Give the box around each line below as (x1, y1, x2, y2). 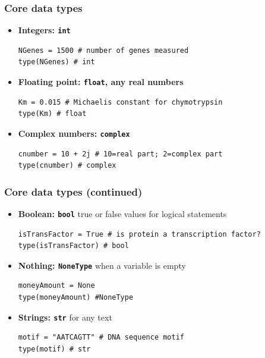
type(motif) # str (18, 344, 91, 353)
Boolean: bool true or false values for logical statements (18, 207, 227, 219)
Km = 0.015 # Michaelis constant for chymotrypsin (18, 98, 223, 106)
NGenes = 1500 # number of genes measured (18, 46, 189, 55)
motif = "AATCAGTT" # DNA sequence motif (18, 333, 184, 342)
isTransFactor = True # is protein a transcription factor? (18, 230, 261, 238)
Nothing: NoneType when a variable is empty (18, 259, 186, 271)
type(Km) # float (18, 109, 87, 118)
